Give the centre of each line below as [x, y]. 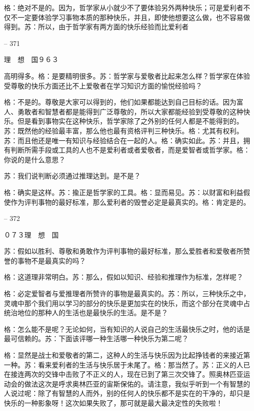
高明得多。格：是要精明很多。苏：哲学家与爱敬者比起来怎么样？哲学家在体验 [127, 76]
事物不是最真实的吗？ [52, 260]
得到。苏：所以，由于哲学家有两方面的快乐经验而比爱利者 [96, 27]
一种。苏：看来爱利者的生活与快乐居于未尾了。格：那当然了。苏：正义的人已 [127, 364]
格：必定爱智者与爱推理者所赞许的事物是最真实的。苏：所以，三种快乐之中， [127, 293]
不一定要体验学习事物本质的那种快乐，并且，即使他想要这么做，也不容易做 [130, 17]
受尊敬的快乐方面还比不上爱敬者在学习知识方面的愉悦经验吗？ [103, 85]
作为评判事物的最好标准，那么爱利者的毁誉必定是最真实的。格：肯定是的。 [130, 202]
